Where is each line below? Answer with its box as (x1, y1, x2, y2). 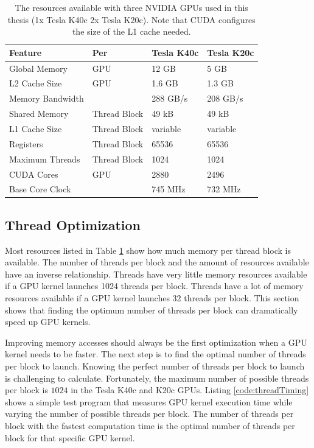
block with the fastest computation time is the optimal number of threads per (5, 419, 295, 432)
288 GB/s (152, 92, 188, 105)
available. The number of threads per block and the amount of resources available (5, 256, 309, 268)
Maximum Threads (9, 152, 80, 165)
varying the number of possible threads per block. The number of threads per (5, 407, 294, 420)
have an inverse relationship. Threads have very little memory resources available (5, 267, 307, 280)
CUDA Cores (9, 167, 58, 180)
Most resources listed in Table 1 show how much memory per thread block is (5, 243, 291, 256)
